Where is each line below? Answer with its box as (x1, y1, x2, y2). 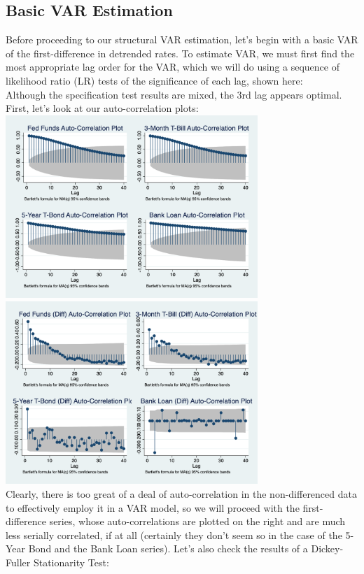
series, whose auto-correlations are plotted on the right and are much (49, 514, 346, 529)
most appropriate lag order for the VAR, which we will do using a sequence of (6, 59, 339, 74)
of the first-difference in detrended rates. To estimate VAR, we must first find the (6, 45, 355, 60)
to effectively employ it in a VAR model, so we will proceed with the (6, 500, 300, 515)
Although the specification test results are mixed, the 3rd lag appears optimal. (6, 87, 342, 101)
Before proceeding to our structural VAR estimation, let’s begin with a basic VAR (6, 32, 358, 47)
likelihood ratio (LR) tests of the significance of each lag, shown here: (6, 73, 303, 87)
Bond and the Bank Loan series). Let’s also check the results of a (28, 541, 308, 556)
